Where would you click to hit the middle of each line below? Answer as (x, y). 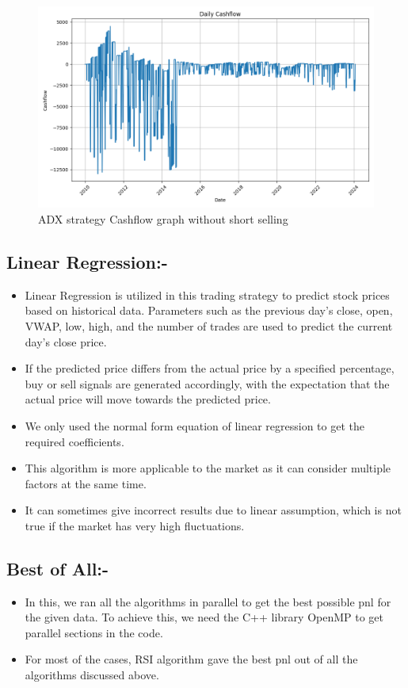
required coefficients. (74, 441)
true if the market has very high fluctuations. (135, 525)
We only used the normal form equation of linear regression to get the (194, 425)
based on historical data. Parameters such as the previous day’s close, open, (209, 310)
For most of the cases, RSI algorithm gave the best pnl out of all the (191, 659)
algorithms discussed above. (92, 675)
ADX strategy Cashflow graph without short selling (163, 218)
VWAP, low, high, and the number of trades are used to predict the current (209, 325)
